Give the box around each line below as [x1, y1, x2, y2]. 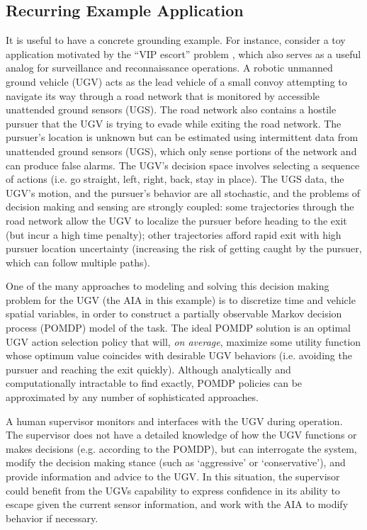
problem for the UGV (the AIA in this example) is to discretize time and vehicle [6, 292, 356, 307]
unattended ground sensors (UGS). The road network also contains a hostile [6, 102, 337, 117]
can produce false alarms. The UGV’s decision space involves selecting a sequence [6, 157, 360, 172]
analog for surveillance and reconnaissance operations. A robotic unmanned [6, 60, 333, 75]
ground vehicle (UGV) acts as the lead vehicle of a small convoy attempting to [6, 74, 347, 89]
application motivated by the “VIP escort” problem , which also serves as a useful [6, 46, 361, 61]
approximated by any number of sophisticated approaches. [6, 390, 259, 405]
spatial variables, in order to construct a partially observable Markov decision [6, 306, 342, 321]
